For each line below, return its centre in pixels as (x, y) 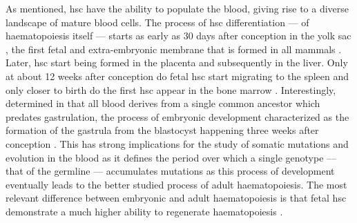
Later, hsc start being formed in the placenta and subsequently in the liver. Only (177, 62)
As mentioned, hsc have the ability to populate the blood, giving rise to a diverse (177, 8)
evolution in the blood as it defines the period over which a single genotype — (171, 157)
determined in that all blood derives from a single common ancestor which (163, 103)
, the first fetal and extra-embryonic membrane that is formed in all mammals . (174, 49)
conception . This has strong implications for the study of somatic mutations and (177, 143)
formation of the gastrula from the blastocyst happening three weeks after (162, 130)
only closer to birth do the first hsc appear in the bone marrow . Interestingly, (171, 89)
